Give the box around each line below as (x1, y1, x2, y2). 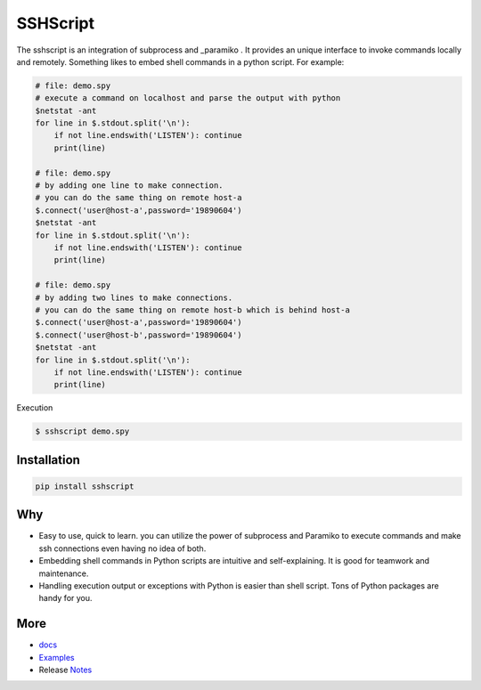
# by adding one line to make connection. (35, 181, 224, 191)
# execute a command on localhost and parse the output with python (35, 93, 341, 103)
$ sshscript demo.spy (35, 426, 130, 436)
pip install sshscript (35, 481, 135, 491)
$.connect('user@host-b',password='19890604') (35, 329, 242, 340)
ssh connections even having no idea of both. (38, 543, 207, 554)
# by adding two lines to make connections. (35, 292, 233, 303)
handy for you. (38, 593, 93, 604)
